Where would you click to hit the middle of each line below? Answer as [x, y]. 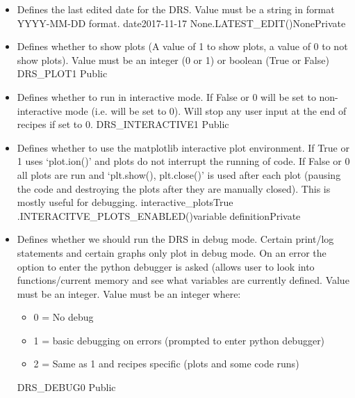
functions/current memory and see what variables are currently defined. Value [183, 280]
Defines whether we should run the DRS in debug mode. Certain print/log [175, 239]
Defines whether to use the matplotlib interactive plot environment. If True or [183, 147]
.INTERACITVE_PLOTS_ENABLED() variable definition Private [159, 215]
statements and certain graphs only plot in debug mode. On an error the [172, 252]
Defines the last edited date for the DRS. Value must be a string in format [176, 9]
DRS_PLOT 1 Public [62, 73]
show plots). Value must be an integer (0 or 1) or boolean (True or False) [173, 59]
